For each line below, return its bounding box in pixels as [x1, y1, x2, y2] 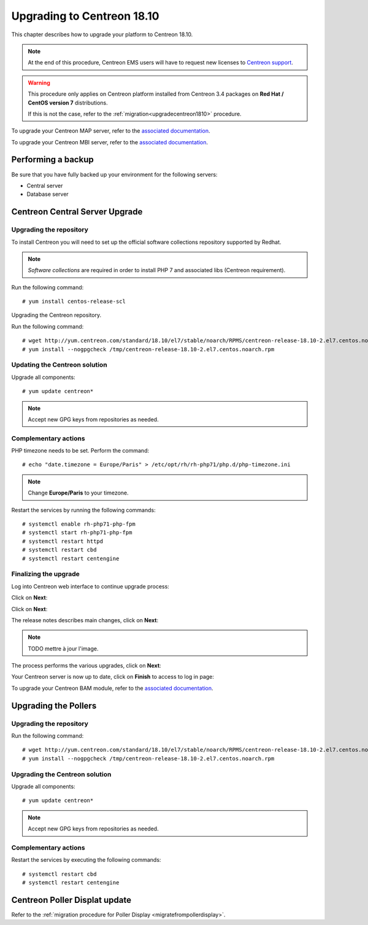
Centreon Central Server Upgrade [11, 206, 143, 217]
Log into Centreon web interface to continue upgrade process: [11, 582, 170, 590]
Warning [28, 79, 50, 86]
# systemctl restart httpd [22, 537, 104, 545]
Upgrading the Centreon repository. [11, 311, 102, 319]
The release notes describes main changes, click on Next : [11, 616, 159, 623]
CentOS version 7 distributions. [28, 99, 108, 106]
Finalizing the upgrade [11, 570, 80, 579]
